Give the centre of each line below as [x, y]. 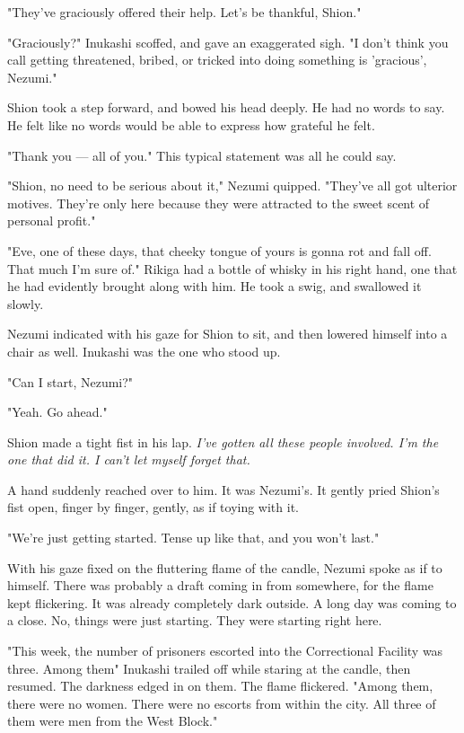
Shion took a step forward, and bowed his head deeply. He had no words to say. [226, 107]
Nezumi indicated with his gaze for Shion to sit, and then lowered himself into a [228, 334]
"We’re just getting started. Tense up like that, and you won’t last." [193, 538]
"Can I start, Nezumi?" [70, 381]
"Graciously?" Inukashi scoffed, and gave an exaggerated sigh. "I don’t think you [228, 42]
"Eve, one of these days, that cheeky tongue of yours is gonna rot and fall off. [219, 250]
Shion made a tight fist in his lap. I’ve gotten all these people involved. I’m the [223, 442]
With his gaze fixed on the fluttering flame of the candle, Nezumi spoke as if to [225, 567]
